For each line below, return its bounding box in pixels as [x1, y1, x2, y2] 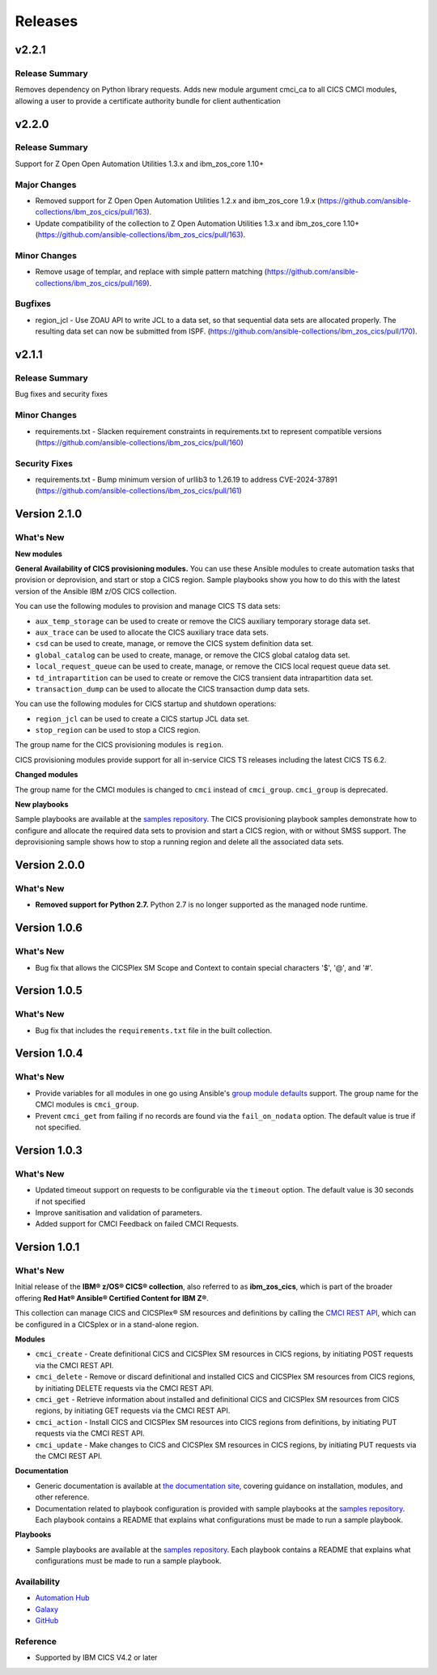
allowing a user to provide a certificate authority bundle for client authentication [15, 96, 281, 105]
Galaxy [35, 1604, 59, 1614]
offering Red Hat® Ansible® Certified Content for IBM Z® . [15, 1293, 210, 1303]
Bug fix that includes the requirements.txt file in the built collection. [35, 1025, 273, 1035]
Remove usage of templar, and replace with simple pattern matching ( [35, 267, 267, 277]
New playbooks [15, 800, 69, 810]
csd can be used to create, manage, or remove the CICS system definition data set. [35, 639, 313, 648]
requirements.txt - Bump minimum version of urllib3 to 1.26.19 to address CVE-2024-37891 [35, 474, 337, 485]
